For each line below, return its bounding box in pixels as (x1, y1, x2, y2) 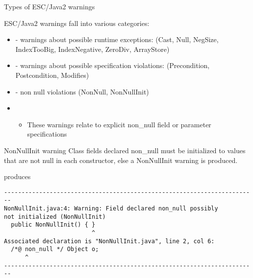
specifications (27, 129, 67, 139)
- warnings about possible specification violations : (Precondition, (15, 60, 210, 70)
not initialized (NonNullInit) (4, 213, 106, 220)
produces (4, 171, 31, 182)
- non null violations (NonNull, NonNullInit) (15, 86, 149, 96)
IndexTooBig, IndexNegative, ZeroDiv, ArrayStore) (15, 44, 170, 54)
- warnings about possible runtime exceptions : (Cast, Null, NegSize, (15, 34, 219, 45)
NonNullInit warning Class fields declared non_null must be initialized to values (4, 145, 246, 155)
